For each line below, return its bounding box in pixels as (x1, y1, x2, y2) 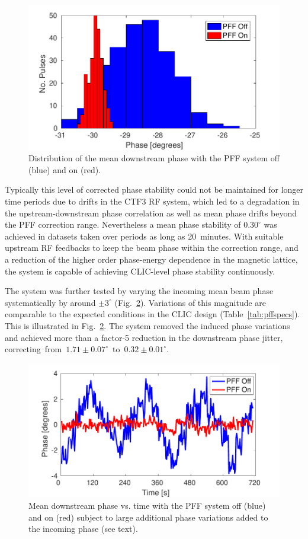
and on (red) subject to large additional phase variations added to (28, 511, 268, 523)
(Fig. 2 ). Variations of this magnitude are (114, 296, 267, 308)
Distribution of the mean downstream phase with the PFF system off (28, 152, 280, 164)
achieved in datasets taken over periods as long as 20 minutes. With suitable (5, 229, 284, 242)
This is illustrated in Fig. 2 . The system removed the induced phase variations (5, 320, 290, 332)
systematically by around (5, 296, 96, 308)
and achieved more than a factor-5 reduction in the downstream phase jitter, (5, 331, 283, 343)
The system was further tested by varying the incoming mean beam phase (5, 285, 274, 297)
